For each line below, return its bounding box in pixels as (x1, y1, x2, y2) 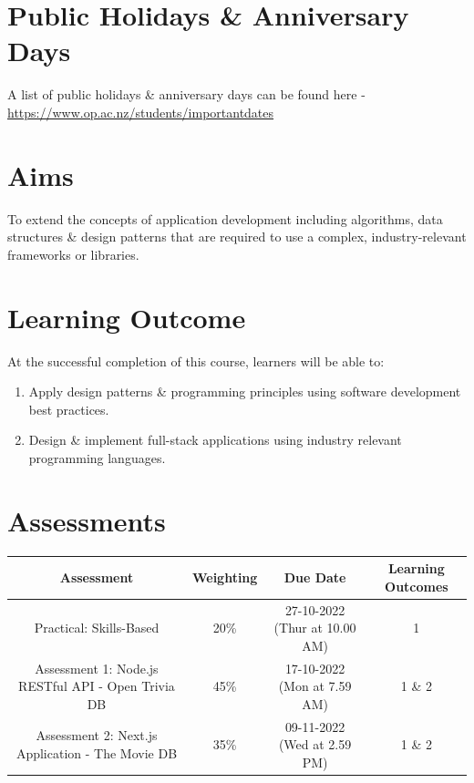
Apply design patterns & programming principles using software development (28, 382, 461, 401)
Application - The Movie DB (15, 744, 178, 763)
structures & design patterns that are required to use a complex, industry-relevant (7, 227, 467, 246)
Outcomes (385, 576, 448, 595)
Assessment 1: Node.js (35, 658, 159, 677)
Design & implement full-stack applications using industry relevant (28, 430, 402, 449)
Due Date (283, 567, 346, 586)
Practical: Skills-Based (34, 618, 160, 637)
